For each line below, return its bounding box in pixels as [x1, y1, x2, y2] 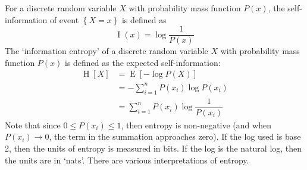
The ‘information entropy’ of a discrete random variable [5, 45, 208, 57]
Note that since [5, 118, 61, 131]
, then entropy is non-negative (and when [121, 118, 271, 131]
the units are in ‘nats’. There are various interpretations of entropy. [5, 153, 249, 166]
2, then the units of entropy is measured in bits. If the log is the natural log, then [5, 142, 302, 155]
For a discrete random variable [5, 2, 117, 14]
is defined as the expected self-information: [65, 56, 221, 68]
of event [49, 13, 79, 26]
